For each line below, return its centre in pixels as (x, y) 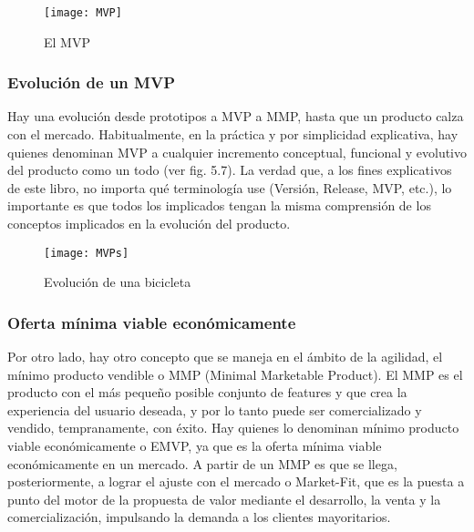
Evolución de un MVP (92, 82)
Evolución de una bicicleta (118, 282)
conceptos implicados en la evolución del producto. (149, 224)
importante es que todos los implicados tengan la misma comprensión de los (219, 205)
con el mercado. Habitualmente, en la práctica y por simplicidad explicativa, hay (233, 134)
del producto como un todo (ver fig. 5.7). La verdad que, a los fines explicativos (230, 170)
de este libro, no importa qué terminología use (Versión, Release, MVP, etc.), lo (230, 187)
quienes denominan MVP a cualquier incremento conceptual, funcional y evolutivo (237, 152)
